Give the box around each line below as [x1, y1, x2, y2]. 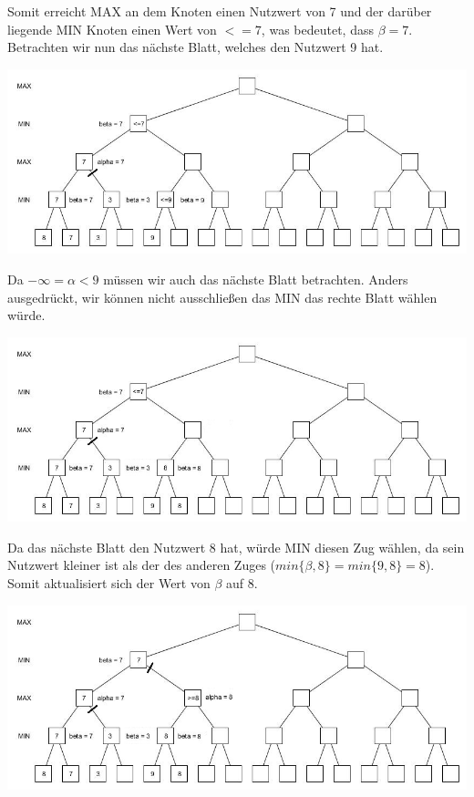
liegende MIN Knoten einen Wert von [7, 19, 217, 38]
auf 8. [225, 574, 258, 593]
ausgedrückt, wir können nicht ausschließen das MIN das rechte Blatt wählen [7, 287, 438, 306]
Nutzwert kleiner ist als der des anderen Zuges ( [7, 555, 276, 574]
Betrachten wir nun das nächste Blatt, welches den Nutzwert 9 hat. [7, 37, 384, 57]
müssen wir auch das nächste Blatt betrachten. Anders [103, 269, 408, 288]
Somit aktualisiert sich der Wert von [7, 574, 211, 593]
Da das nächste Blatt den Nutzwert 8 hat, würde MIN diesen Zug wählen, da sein [7, 537, 465, 556]
